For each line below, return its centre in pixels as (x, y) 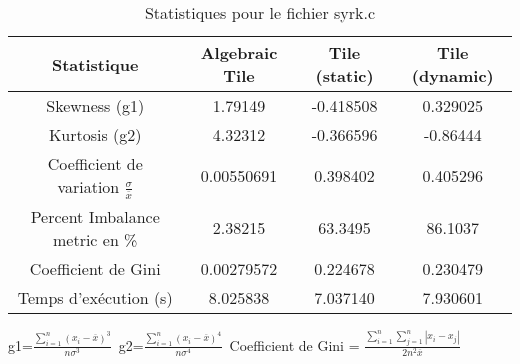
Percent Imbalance (95, 216)
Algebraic (239, 52)
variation (88, 186)
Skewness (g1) (95, 105)
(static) (344, 75)
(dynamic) (452, 75)
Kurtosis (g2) (95, 134)
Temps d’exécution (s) (95, 297)
